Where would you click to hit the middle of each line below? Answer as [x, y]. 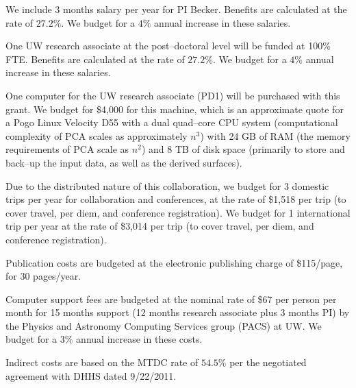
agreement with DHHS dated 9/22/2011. [91, 375]
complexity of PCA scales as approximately [97, 135]
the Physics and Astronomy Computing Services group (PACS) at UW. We [164, 325]
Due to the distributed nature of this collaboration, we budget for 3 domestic [167, 185]
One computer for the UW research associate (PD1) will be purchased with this [173, 95]
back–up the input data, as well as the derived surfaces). [124, 162]
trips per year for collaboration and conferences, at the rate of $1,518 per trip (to [176, 199]
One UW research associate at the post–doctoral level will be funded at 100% [168, 46]
